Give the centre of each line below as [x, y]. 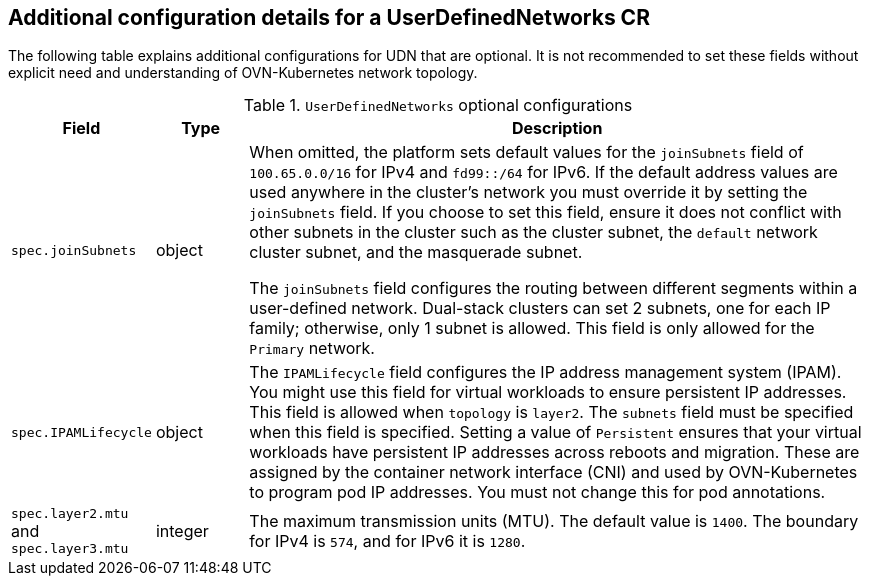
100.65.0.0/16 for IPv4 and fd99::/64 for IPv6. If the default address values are [543, 172]
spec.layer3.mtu [70, 549]
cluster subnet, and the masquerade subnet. [416, 252]
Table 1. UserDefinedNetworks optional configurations [438, 105]
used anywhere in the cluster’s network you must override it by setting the [528, 192]
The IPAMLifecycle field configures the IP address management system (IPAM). [545, 372]
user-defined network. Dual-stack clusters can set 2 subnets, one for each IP [540, 308]
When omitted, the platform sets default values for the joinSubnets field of [526, 152]
